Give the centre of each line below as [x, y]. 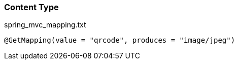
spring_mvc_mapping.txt [45, 25]
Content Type [31, 7]
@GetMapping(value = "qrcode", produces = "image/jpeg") [120, 40]
